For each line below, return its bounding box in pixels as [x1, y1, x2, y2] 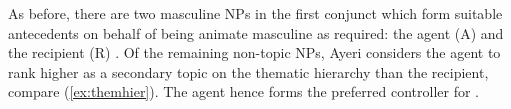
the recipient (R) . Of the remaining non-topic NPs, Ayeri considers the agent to [8, 42, 501, 63]
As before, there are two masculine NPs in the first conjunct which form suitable [8, 3, 503, 23]
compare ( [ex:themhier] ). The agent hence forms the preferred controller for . [8, 81, 479, 102]
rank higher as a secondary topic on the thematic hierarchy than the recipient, [8, 61, 489, 82]
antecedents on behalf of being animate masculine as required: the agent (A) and [8, 22, 504, 43]
